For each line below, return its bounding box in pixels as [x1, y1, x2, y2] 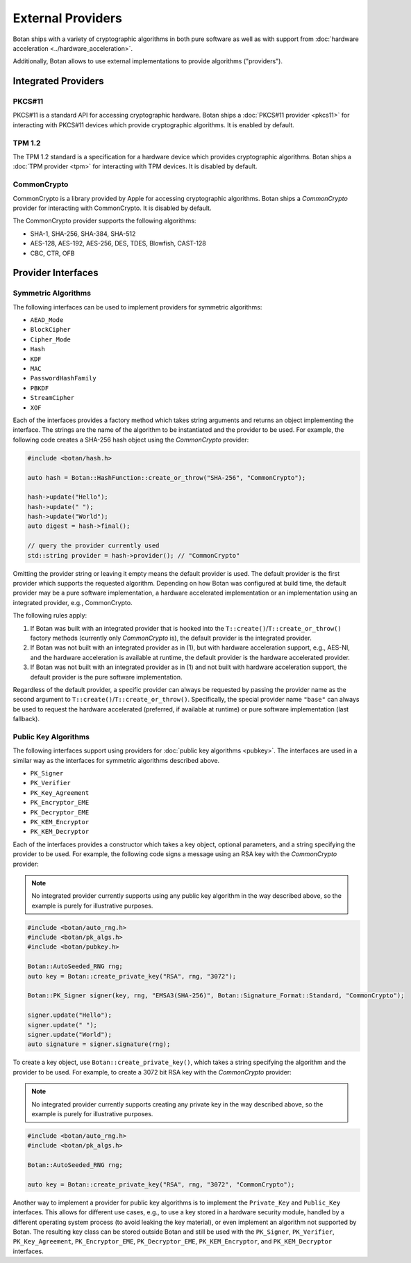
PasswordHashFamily [30, 374, 97, 383]
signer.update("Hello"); [27, 1011, 112, 1019]
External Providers [12, 10, 123, 26]
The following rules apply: [12, 611, 87, 620]
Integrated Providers [12, 75, 104, 87]
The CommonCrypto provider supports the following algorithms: [12, 216, 196, 225]
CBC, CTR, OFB [30, 249, 75, 257]
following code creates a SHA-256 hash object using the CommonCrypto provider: [12, 435, 249, 444]
